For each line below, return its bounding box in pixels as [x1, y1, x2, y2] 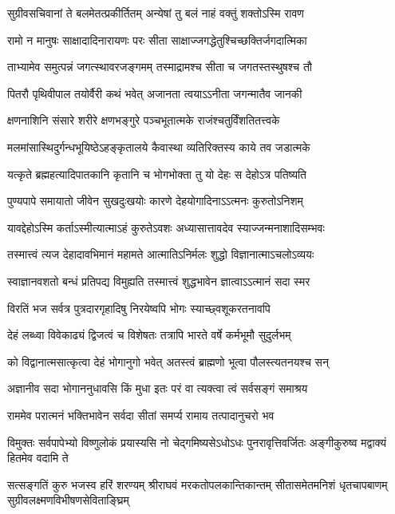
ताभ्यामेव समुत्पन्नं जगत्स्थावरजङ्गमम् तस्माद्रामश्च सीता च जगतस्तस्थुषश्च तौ [7, 58, 312, 75]
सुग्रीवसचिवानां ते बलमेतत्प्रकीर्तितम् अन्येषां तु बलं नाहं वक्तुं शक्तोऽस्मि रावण [7, 5, 304, 21]
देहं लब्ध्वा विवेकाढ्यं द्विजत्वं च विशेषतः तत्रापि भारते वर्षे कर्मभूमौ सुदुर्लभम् [7, 326, 291, 343]
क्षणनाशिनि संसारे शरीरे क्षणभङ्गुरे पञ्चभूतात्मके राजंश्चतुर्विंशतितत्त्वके [7, 112, 280, 128]
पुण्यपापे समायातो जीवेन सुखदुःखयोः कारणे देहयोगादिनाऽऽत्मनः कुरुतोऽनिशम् [7, 192, 303, 209]
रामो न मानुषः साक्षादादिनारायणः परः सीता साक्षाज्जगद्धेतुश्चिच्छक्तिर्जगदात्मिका [7, 31, 307, 48]
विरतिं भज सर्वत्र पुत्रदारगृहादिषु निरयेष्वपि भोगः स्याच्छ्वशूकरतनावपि [7, 299, 271, 316]
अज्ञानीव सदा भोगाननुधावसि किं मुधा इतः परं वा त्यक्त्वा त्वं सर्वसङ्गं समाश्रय [7, 380, 308, 397]
